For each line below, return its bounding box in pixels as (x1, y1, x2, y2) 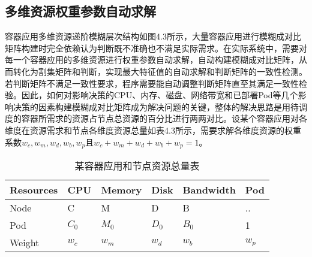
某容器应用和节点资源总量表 (74, 159, 200, 173)
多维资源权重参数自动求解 (5, 2, 156, 20)
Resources (10, 183, 58, 196)
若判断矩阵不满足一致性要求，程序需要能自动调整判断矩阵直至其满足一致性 (5, 77, 299, 89)
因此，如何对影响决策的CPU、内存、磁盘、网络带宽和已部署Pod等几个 (21, 89, 298, 101)
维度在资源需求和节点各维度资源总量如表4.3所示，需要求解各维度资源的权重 (5, 123, 301, 136)
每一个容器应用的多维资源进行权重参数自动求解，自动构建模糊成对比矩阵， (5, 53, 299, 66)
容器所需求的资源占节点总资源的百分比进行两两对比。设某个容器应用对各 (21, 112, 307, 125)
